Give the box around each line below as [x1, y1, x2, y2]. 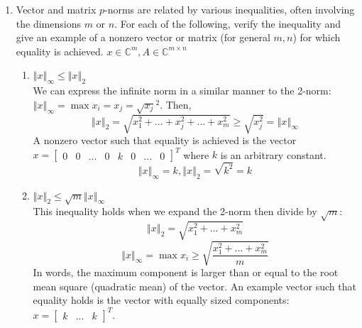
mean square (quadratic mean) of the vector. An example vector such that [33, 278, 356, 293]
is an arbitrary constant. [220, 147, 327, 162]
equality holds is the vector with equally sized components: [33, 293, 290, 307]
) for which [292, 30, 341, 45]
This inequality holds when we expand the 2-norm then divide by [33, 204, 317, 219]
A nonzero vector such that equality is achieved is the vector [33, 133, 297, 148]
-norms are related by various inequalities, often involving [104, 2, 355, 16]
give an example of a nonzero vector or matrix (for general [16, 30, 270, 45]
